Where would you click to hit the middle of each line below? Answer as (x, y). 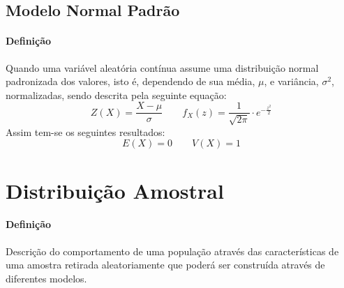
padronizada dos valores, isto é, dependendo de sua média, (130, 81)
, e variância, (291, 81)
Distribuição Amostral (115, 190)
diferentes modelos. (46, 278)
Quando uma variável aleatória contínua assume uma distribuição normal (162, 67)
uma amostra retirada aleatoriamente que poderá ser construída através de (165, 265)
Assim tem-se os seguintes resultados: (85, 131)
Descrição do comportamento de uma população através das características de (172, 251)
